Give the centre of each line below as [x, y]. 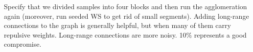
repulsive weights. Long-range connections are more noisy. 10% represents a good [125, 34]
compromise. [23, 44]
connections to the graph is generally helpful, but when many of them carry [117, 25]
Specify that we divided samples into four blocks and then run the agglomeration [126, 6]
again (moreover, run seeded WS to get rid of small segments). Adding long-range [126, 16]
